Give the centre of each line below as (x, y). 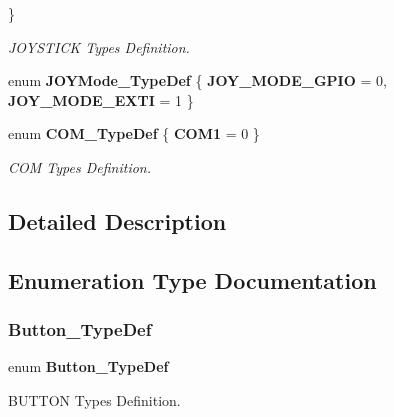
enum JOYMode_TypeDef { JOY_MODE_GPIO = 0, (197, 80)
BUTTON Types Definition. (94, 399)
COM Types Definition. (80, 166)
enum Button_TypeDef (88, 366)
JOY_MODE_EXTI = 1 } (101, 99)
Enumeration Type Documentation (192, 279)
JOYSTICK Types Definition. (99, 46)
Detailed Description (117, 220)
